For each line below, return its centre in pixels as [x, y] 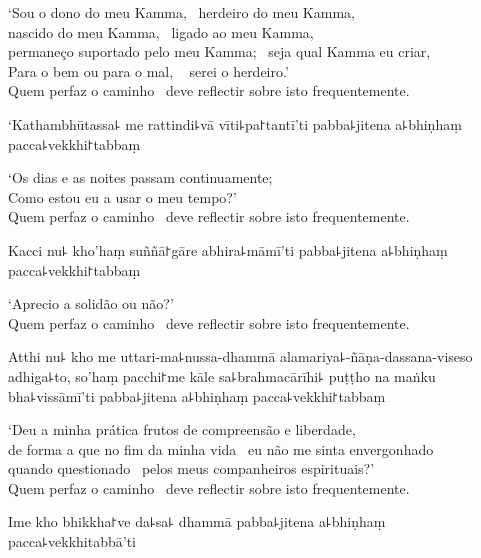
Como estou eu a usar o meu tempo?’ [122, 196]
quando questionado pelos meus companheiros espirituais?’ [191, 468]
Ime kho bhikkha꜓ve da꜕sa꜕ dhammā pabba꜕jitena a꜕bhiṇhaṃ [197, 521]
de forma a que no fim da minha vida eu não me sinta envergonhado [221, 448]
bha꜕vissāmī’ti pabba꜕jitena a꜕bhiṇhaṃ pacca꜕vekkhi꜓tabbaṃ [197, 395]
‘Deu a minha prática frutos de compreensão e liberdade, [182, 429]
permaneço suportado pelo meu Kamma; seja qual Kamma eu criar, [219, 51]
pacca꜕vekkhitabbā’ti [72, 541]
